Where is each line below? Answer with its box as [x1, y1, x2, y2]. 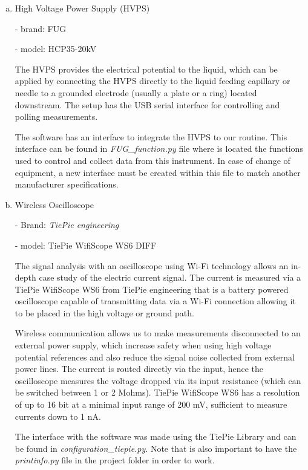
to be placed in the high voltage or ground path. [15, 306, 194, 319]
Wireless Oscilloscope [15, 198, 94, 211]
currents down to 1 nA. [15, 410, 101, 422]
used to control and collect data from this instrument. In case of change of [15, 154, 290, 166]
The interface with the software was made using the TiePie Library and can [15, 430, 297, 443]
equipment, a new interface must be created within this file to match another [15, 166, 301, 178]
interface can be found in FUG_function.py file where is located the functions [15, 142, 303, 155]
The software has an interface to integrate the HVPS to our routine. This [15, 130, 287, 143]
